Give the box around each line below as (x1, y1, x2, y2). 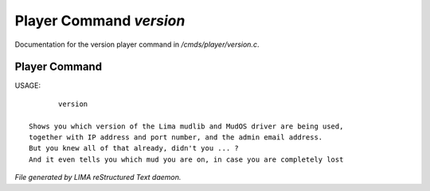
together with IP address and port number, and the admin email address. (29, 133, 323, 142)
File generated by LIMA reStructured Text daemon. (14, 173, 182, 182)
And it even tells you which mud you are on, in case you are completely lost (29, 155, 344, 164)
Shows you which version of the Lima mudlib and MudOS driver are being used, (29, 121, 344, 131)
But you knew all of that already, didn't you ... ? (29, 143, 239, 153)
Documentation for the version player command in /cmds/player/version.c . (14, 40, 260, 49)
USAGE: (14, 81, 41, 90)
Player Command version (14, 12, 186, 29)
